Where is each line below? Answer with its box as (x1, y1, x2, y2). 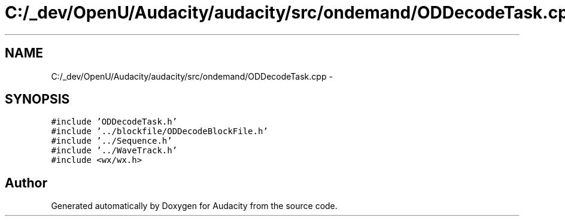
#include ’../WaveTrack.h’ (51, 146, 178, 156)
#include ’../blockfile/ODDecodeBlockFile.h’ (51, 126, 268, 137)
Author (5, 175, 47, 190)
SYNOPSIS (5, 92, 70, 107)
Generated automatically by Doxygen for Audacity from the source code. (51, 201, 338, 211)
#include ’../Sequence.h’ (51, 136, 172, 146)
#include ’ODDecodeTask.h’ (51, 117, 178, 127)
